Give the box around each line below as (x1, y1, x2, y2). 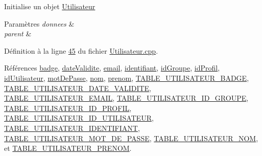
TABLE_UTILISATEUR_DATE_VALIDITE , (4, 82, 152, 93)
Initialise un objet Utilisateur (4, 1, 96, 11)
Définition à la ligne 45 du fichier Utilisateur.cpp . (4, 45, 158, 56)
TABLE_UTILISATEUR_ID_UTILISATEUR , (4, 113, 154, 123)
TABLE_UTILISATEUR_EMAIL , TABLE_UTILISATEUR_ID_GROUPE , (4, 93, 249, 103)
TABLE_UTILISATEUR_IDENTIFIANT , (4, 122, 140, 133)
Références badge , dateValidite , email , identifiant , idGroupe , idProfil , (4, 62, 220, 73)
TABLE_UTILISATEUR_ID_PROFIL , (4, 102, 132, 113)
